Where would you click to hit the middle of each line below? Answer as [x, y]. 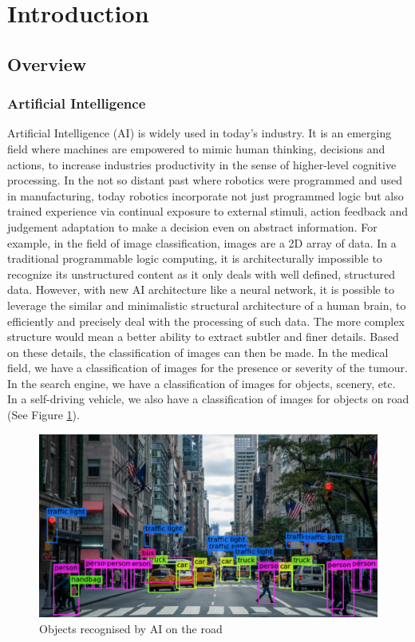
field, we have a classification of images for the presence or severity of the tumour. [207, 368]
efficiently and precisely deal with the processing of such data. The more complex [206, 321]
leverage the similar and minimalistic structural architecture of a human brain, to [207, 305]
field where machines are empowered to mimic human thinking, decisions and [196, 148]
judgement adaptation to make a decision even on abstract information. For [192, 226]
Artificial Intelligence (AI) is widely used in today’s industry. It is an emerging [200, 133]
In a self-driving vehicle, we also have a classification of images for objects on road [208, 399]
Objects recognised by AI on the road [131, 628]
